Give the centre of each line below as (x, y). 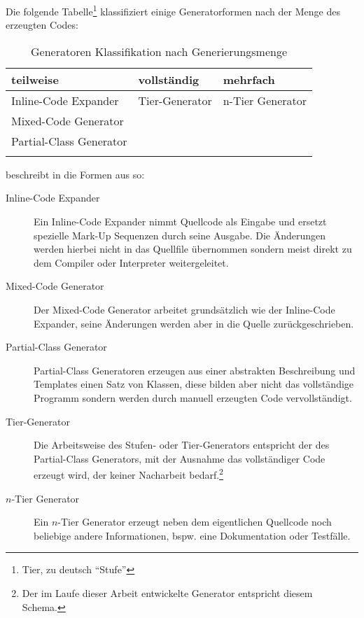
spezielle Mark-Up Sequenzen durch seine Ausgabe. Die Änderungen (180, 235)
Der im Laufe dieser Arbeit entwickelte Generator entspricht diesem (167, 592)
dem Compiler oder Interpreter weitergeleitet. (131, 262)
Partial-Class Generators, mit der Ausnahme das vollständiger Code (180, 458)
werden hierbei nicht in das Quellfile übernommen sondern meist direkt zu (193, 249)
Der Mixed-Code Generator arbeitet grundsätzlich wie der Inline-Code (184, 309)
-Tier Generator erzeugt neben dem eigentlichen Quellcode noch (195, 522)
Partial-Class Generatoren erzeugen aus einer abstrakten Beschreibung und (195, 370)
